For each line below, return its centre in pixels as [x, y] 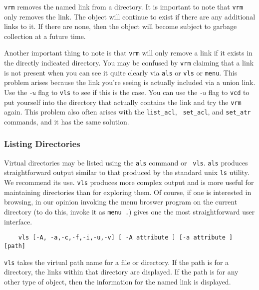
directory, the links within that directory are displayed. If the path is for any [121, 272]
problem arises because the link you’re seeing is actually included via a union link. [130, 82]
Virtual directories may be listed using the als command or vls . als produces [126, 162]
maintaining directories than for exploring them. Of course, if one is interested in [128, 192]
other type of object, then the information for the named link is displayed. [118, 281]
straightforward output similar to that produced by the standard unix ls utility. [127, 172]
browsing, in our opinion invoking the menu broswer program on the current [121, 202]
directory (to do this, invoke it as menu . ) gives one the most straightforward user [129, 211]
